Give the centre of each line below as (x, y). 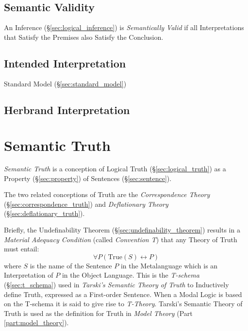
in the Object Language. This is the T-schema (131, 275)
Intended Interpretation (65, 63)
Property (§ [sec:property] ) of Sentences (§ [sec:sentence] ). (88, 178)
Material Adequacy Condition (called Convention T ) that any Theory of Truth (121, 239)
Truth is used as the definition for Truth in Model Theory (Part (98, 313)
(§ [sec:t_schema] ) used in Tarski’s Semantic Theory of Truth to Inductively (116, 285)
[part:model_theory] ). (36, 323)
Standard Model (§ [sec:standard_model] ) (65, 83)
